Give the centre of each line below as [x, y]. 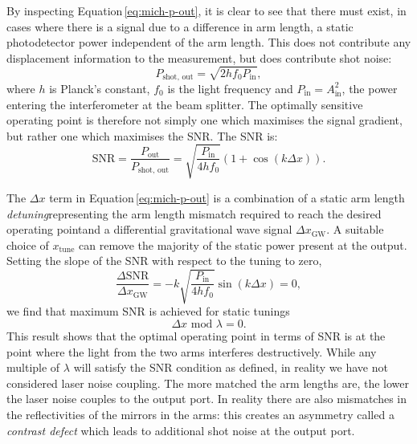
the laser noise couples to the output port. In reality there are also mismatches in [207, 399]
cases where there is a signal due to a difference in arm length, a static [180, 26]
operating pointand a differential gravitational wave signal [149, 229]
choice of [28, 244]
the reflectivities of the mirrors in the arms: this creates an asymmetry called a [200, 414]
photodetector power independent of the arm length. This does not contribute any [209, 42]
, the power [370, 88]
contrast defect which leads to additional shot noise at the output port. [181, 430]
